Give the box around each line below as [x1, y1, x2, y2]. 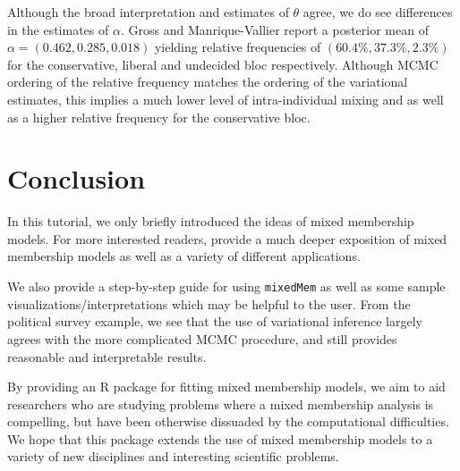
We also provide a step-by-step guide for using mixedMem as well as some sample [7, 277, 446, 296]
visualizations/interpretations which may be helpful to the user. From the [7, 294, 411, 313]
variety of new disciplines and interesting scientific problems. [7, 447, 339, 466]
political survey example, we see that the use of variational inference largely [7, 312, 422, 331]
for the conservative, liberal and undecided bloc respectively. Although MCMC [7, 55, 439, 73]
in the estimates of [7, 20, 109, 38]
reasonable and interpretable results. [7, 347, 207, 366]
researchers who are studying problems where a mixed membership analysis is [7, 394, 434, 413]
